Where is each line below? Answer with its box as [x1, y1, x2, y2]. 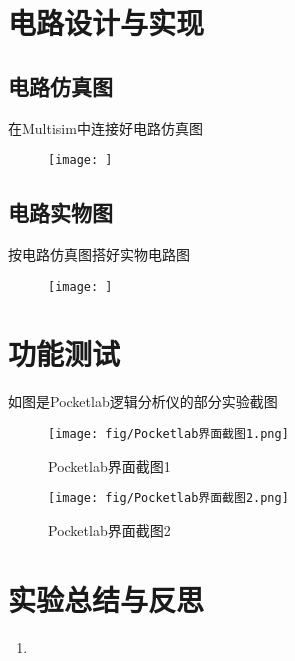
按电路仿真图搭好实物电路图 [8, 244, 190, 265]
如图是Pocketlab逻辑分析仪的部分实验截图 [8, 391, 278, 412]
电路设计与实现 [8, 2, 205, 43]
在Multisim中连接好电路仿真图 [8, 117, 203, 138]
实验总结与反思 [8, 578, 205, 619]
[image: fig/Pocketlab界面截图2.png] [48, 491, 289, 506]
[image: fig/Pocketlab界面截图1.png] [48, 427, 289, 441]
